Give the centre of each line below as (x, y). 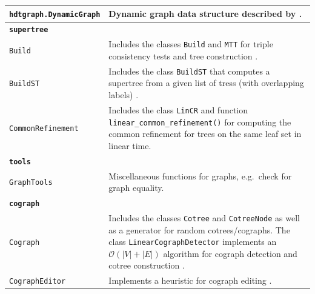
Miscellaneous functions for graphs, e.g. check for (200, 175)
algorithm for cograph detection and (230, 253)
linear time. (130, 145)
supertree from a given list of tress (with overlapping (206, 83)
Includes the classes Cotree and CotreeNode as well (204, 217)
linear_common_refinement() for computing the (200, 122)
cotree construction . (147, 265)
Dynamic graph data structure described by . (205, 13)
